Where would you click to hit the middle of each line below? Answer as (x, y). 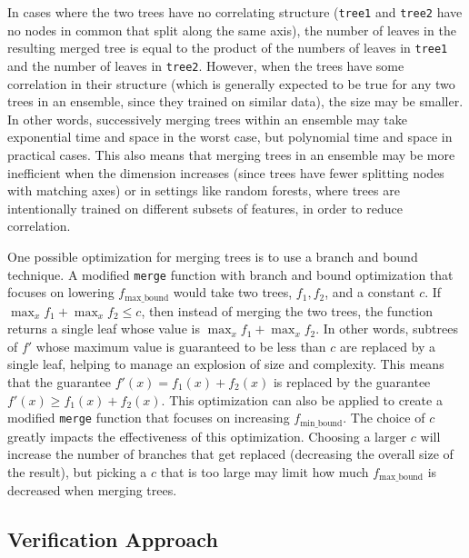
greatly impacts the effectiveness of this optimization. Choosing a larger (207, 436)
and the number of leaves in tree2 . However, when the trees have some (206, 65)
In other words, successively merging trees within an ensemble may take (207, 119)
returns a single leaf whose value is (104, 329)
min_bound (321, 423)
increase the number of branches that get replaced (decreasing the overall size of (230, 454)
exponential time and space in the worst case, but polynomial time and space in (230, 137)
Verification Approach (113, 539)
